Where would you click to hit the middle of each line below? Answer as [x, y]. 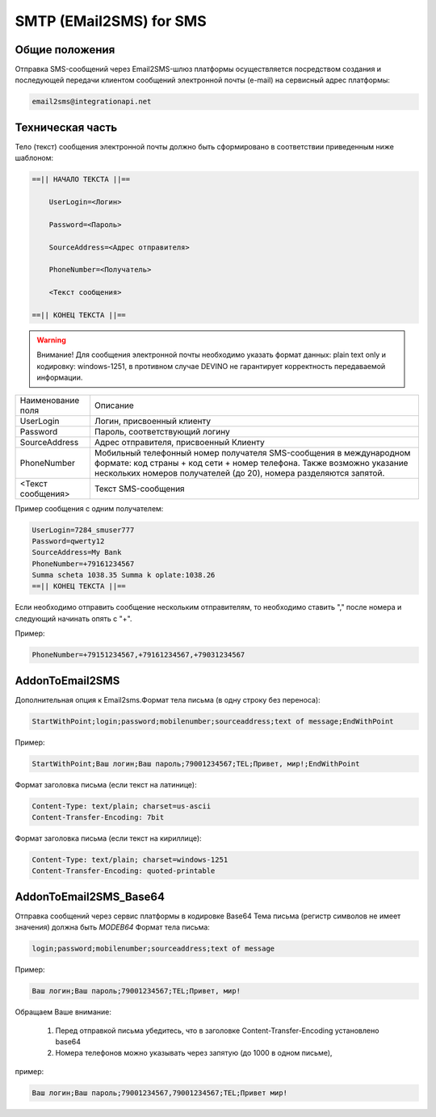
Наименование [50, 400]
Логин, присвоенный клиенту [153, 421]
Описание [114, 405]
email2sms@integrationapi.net [92, 102]
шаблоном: [34, 158]
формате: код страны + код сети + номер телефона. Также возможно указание [251, 463]
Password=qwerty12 [68, 541]
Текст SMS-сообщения [139, 489]
